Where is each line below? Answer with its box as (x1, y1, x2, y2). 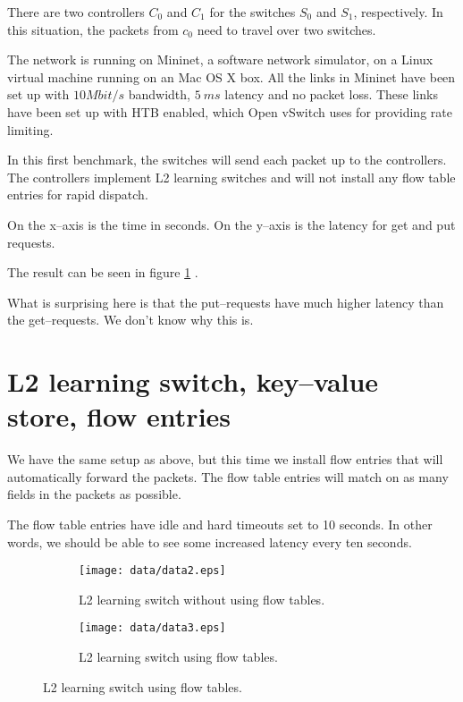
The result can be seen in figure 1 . (7, 263, 198, 282)
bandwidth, (128, 85, 190, 104)
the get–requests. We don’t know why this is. (7, 310, 254, 329)
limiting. (7, 120, 54, 139)
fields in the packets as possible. (7, 485, 181, 503)
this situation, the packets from (7, 20, 179, 38)
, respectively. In (353, 3, 443, 21)
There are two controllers (7, 3, 145, 21)
